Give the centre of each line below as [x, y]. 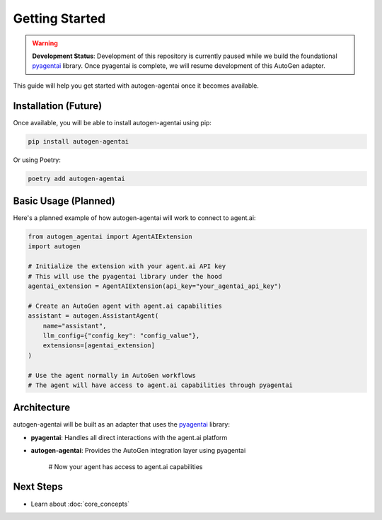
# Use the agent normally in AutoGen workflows [112, 375]
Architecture [42, 408]
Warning [45, 43]
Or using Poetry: [37, 160]
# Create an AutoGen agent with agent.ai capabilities [125, 306]
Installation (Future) [58, 106]
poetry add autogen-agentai [76, 178]
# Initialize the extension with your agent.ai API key [127, 266]
